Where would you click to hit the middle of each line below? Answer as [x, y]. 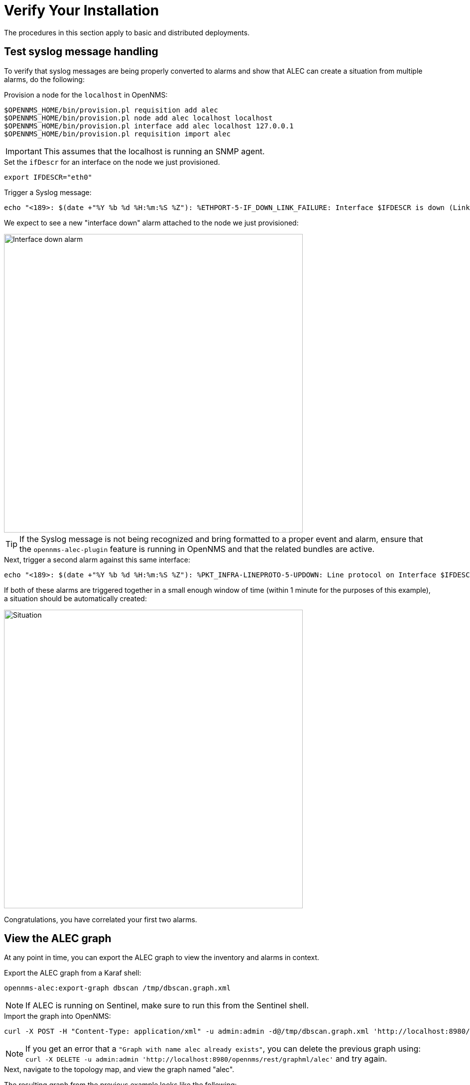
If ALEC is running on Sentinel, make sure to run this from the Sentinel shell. [167, 1006]
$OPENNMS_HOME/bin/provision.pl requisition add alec [111, 110]
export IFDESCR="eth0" [48, 177]
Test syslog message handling [81, 52]
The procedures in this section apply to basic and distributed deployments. [127, 32]
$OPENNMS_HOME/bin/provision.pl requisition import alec [117, 134]
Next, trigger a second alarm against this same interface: [97, 559]
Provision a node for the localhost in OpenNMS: [86, 95]
